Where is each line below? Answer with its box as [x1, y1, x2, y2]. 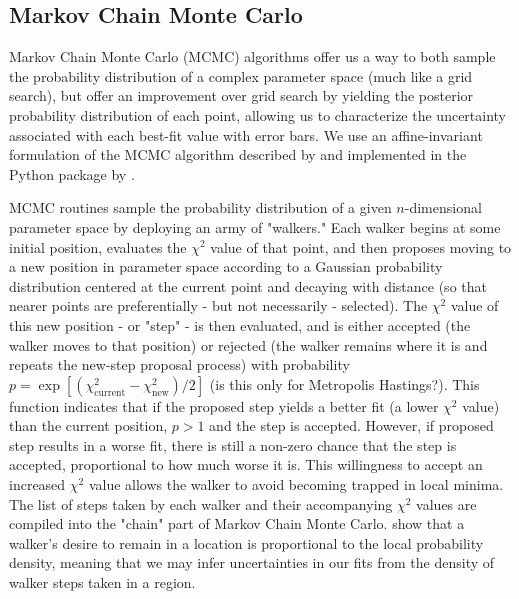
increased [9, 474, 66, 495]
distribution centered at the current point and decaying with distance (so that [9, 275, 487, 296]
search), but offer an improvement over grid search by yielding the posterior [9, 85, 474, 106]
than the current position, [9, 415, 168, 436]
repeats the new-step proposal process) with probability [9, 354, 350, 375]
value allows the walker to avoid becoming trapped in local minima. [88, 474, 504, 495]
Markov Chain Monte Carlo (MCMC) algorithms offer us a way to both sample [9, 46, 496, 67]
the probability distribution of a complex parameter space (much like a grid [9, 65, 473, 86]
